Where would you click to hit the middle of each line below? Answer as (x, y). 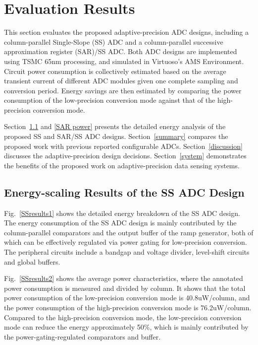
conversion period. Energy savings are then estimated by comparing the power (123, 90)
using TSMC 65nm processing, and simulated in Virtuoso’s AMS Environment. (124, 61)
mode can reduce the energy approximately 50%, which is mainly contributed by (126, 327)
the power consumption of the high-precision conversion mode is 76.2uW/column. (128, 307)
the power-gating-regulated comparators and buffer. (82, 336)
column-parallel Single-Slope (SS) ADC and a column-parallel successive (114, 41)
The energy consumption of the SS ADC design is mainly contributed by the (120, 223)
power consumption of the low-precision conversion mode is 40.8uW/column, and (127, 298)
